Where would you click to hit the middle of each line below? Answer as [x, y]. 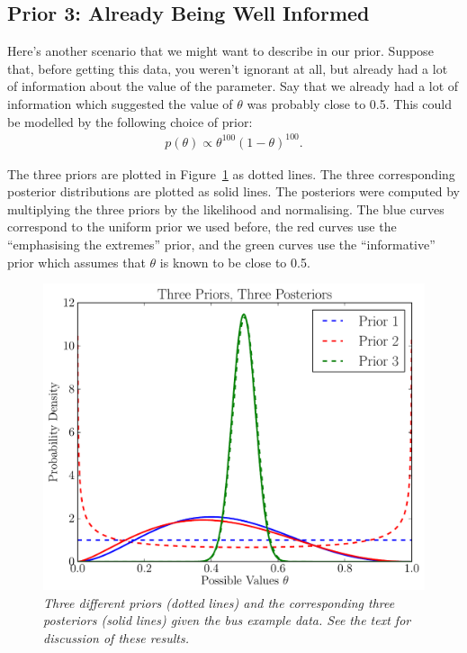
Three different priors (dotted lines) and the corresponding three [219, 602]
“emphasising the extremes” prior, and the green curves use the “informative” [221, 245]
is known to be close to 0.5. [235, 262]
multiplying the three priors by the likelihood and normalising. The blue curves [226, 209]
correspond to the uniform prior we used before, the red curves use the [202, 227]
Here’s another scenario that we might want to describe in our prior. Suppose [220, 51]
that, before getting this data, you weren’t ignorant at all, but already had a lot [228, 68]
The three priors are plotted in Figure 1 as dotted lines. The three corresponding [231, 173]
